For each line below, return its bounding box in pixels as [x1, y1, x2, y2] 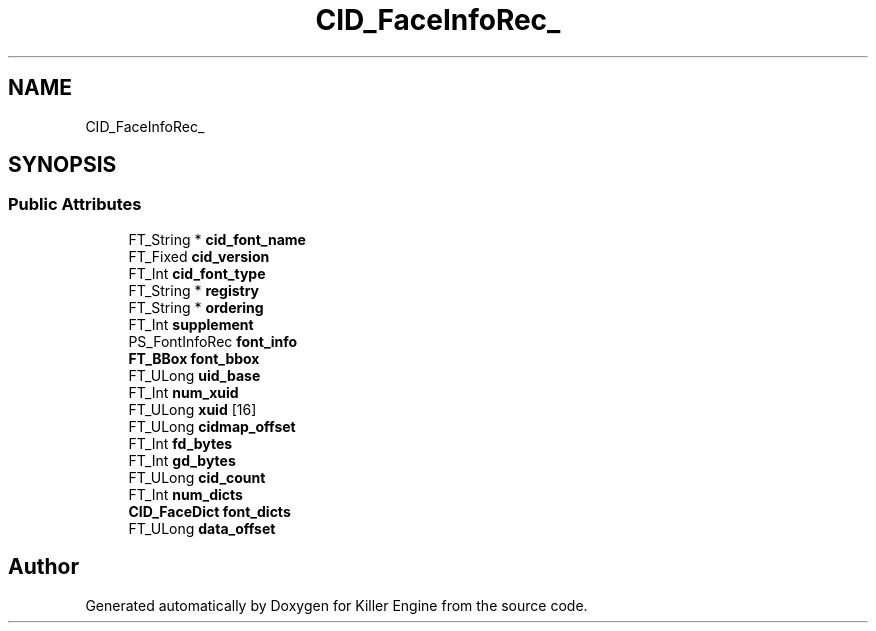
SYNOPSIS [8, 152, 117, 178]
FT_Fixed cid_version [128, 247, 270, 265]
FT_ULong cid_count [128, 468, 266, 486]
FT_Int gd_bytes [128, 451, 236, 469]
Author [8, 554, 79, 580]
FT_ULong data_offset [128, 519, 276, 537]
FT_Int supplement [128, 315, 254, 333]
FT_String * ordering [128, 298, 264, 316]
